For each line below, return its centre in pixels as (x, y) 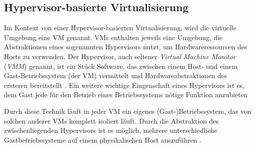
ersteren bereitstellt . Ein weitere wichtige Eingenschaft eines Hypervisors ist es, (124, 85)
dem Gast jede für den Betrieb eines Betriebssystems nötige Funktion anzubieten (126, 95)
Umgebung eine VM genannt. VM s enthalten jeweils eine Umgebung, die (113, 37)
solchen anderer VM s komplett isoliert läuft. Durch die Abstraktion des (112, 120)
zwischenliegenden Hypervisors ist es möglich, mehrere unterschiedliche (111, 130)
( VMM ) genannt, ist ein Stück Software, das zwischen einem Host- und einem (121, 66)
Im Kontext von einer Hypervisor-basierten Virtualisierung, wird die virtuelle (120, 28)
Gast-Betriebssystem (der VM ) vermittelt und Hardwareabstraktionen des (116, 75)
